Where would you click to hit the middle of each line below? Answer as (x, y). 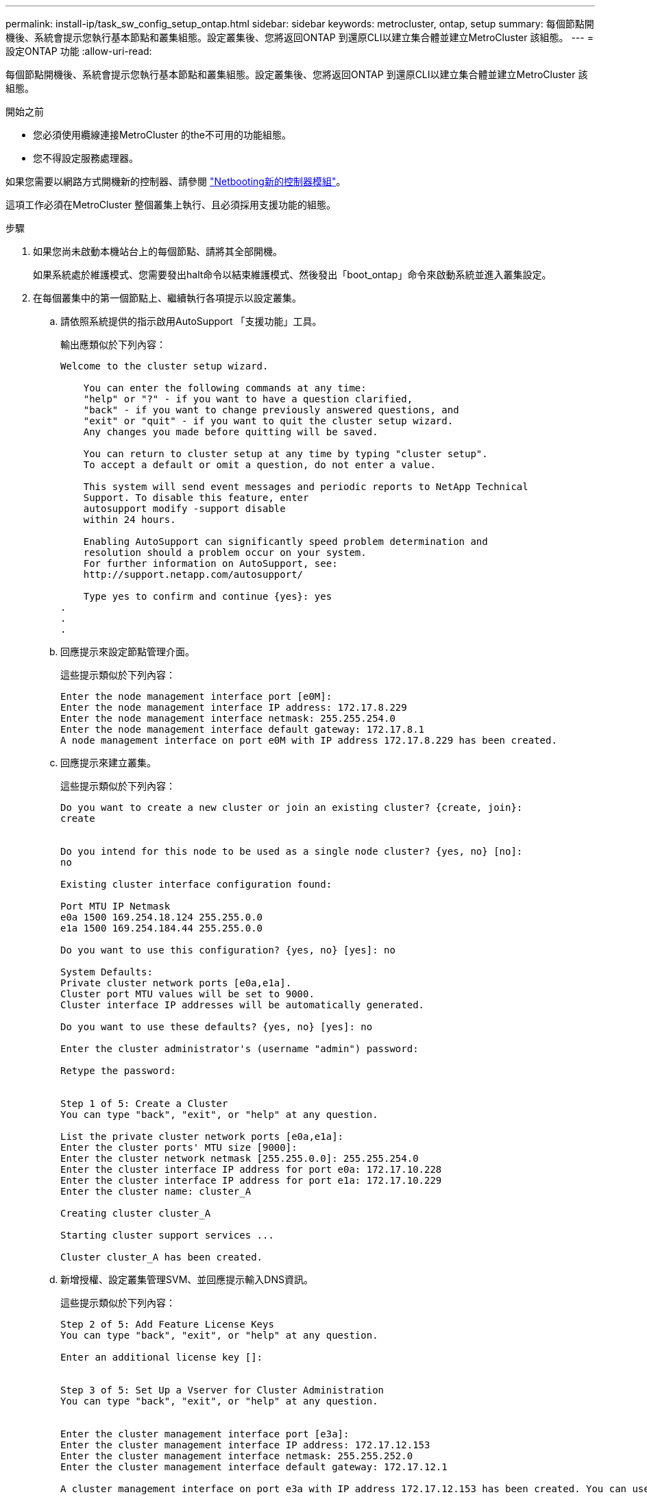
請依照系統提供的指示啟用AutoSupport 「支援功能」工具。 (191, 321)
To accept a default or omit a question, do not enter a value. (259, 465)
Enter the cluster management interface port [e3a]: (205, 1434)
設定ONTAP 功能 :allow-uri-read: (79, 51)
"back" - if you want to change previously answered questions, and (271, 410)
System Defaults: (107, 972)
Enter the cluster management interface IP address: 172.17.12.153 (245, 1445)
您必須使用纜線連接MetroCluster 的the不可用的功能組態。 (162, 135)
